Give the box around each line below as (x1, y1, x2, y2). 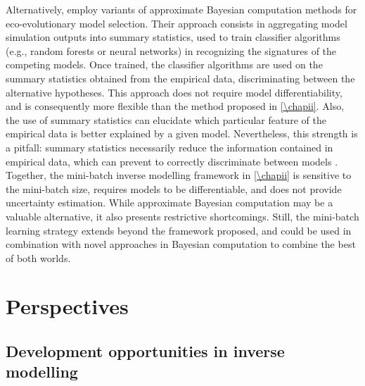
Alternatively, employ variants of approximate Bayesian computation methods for (6, 2, 357, 16)
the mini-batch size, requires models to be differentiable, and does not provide (6, 181, 342, 196)
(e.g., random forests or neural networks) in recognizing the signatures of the (6, 43, 337, 58)
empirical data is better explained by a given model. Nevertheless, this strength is (6, 126, 358, 141)
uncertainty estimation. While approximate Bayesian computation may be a (6, 195, 333, 210)
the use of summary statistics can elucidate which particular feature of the (6, 112, 326, 127)
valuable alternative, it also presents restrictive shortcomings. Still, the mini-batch (6, 208, 359, 223)
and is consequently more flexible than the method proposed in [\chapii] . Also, (6, 99, 345, 113)
